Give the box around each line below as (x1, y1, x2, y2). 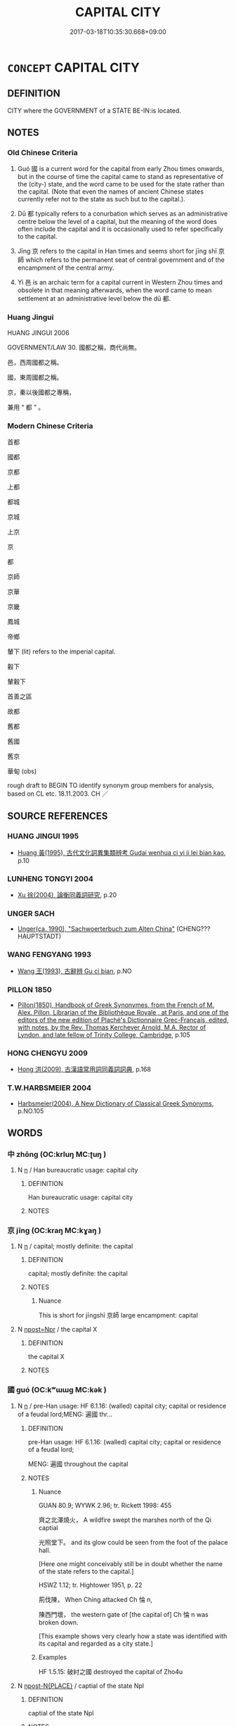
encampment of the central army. (17, 263, 114, 272)
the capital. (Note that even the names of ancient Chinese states (17, 187, 204, 196)
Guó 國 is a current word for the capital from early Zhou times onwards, (17, 165, 225, 173)
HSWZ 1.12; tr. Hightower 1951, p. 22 (38, 1580, 143, 1589)
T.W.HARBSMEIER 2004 (7, 1083, 92, 1093)
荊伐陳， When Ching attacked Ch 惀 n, (38, 1595, 153, 1603)
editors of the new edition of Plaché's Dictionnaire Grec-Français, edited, (17, 1015, 229, 1024)
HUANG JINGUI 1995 (7, 832, 79, 842)
